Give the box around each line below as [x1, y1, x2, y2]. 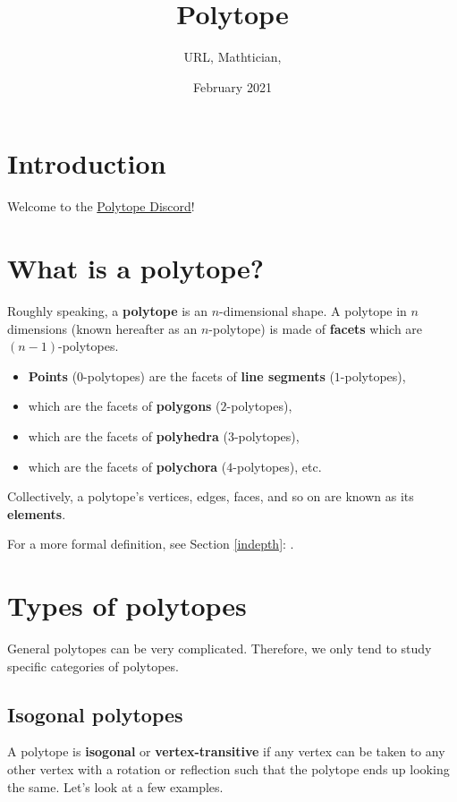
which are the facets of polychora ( [28, 456, 227, 475]
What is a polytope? [7, 250, 265, 286]
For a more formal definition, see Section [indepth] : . [7, 534, 294, 553]
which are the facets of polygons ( [28, 397, 221, 415]
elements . [7, 504, 66, 523]
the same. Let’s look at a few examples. [7, 777, 224, 796]
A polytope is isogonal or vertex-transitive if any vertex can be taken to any [7, 742, 445, 761]
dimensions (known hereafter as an [7, 319, 198, 337]
